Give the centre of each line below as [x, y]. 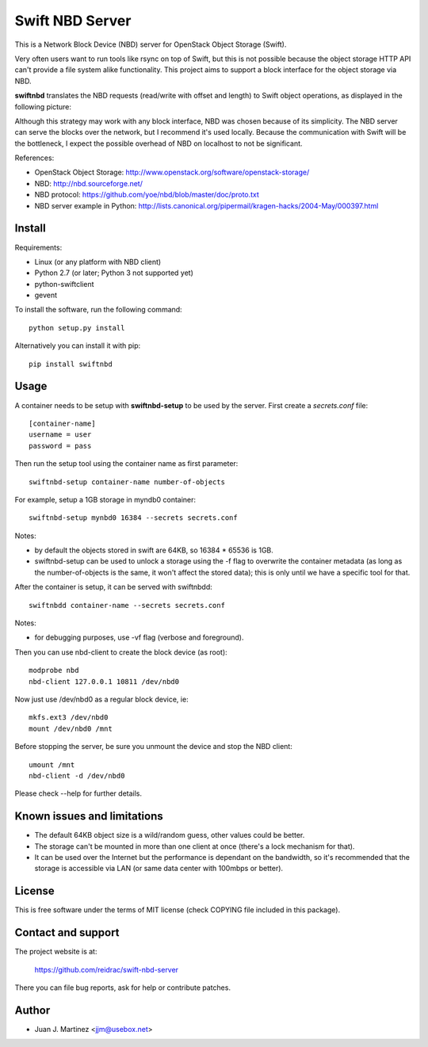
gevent [46, 295]
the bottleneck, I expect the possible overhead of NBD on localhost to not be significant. [159, 143]
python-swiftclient [64, 284]
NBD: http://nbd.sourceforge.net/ [88, 183]
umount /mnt [52, 764]
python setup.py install [77, 328]
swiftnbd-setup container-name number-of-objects [127, 482]
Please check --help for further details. [78, 793]
